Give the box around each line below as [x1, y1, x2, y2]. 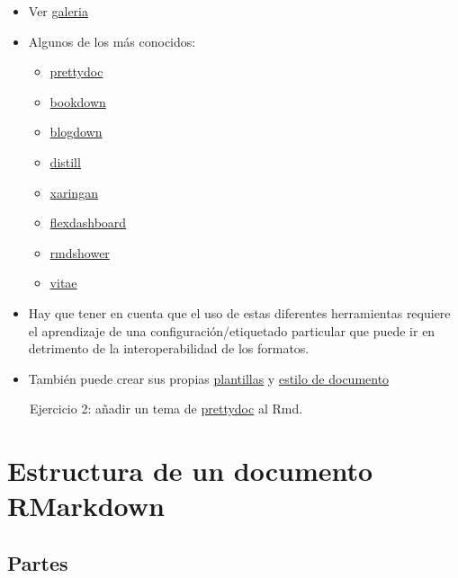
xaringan [49, 182, 98, 201]
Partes [7, 548, 68, 576]
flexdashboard [49, 213, 127, 232]
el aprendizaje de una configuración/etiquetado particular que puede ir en [28, 321, 436, 340]
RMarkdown [7, 487, 165, 524]
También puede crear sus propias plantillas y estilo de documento [28, 369, 390, 387]
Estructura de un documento [7, 452, 373, 489]
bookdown [49, 92, 106, 111]
